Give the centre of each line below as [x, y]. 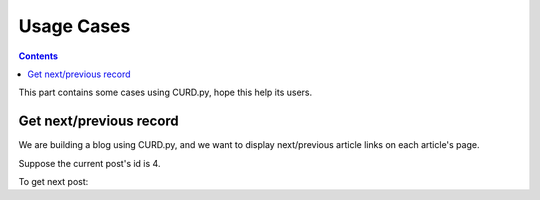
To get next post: [53, 182]
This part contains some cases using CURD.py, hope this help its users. [165, 92]
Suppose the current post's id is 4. [89, 163]
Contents [38, 56]
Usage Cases [74, 26]
